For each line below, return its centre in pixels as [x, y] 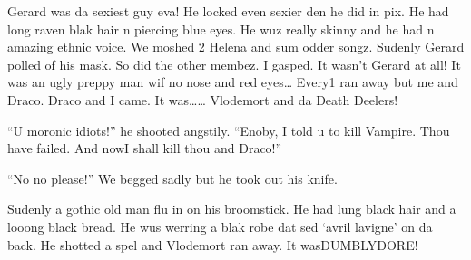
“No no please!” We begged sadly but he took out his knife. [172, 178]
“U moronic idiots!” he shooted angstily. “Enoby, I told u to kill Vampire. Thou [229, 130]
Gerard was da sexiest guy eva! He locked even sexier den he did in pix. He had [228, 11]
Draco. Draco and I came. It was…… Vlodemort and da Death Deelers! [203, 99]
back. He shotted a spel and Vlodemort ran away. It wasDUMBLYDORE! [213, 244]
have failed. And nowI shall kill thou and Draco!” [145, 148]
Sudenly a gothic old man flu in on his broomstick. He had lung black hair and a [232, 209]
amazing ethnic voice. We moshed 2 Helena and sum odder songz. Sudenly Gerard [236, 47]
